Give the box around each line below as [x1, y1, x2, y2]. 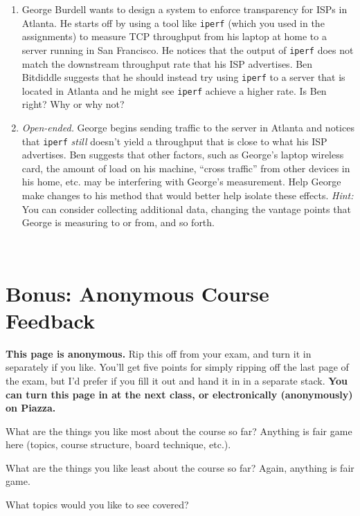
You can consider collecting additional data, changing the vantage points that [21, 201, 351, 216]
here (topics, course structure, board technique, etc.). [6, 437, 231, 452]
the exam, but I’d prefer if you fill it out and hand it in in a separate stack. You [6, 373, 348, 387]
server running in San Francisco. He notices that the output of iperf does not [21, 42, 354, 57]
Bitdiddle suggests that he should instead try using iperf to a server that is [21, 70, 345, 84]
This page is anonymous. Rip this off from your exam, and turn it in [6, 346, 312, 360]
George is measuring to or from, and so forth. [21, 215, 215, 230]
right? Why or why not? [21, 97, 125, 111]
